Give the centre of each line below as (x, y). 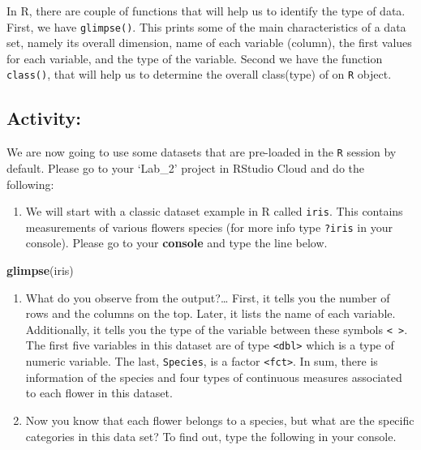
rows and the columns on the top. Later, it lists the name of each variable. (210, 313)
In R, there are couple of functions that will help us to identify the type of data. (206, 11)
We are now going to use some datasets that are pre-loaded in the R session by (202, 152)
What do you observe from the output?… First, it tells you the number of (208, 297)
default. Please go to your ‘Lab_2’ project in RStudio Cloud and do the (186, 167)
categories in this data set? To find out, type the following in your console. (211, 436)
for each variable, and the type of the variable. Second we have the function (195, 58)
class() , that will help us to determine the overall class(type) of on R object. (199, 74)
